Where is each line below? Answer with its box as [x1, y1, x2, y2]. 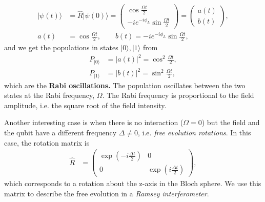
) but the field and [201, 117, 260, 128]
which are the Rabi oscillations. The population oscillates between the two [4, 79, 246, 90]
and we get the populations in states [4, 42, 118, 53]
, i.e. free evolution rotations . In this [138, 127, 251, 138]
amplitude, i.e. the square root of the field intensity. [4, 99, 167, 110]
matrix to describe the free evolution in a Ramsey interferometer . [4, 188, 209, 198]
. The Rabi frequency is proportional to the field [102, 90, 254, 100]
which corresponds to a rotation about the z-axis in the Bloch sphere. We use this [4, 178, 261, 189]
